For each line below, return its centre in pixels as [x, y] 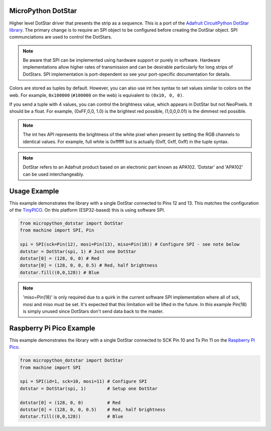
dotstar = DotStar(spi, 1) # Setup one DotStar [89, 388]
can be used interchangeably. [53, 174]
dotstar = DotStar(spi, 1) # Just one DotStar [78, 251]
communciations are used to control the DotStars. [61, 37]
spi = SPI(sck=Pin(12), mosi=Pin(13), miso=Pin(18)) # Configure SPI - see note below [130, 244]
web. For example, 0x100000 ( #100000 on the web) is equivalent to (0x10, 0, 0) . [97, 95]
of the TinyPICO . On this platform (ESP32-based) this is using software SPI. [87, 210]
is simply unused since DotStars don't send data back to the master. [93, 311]
